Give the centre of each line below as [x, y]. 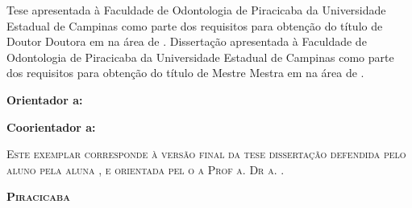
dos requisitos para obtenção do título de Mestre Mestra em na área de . [185, 73]
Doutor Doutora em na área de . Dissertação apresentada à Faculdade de [187, 41]
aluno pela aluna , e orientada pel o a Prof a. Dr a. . [146, 169]
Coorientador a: [51, 126]
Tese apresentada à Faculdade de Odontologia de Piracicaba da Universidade [196, 10]
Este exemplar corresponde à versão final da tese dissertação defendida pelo [206, 154]
